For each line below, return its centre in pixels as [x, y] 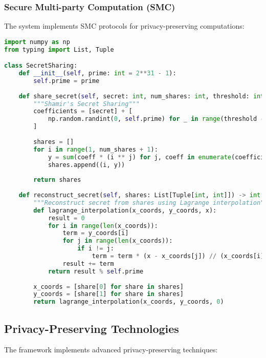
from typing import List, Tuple [59, 49]
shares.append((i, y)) [86, 165]
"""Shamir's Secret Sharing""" [86, 104]
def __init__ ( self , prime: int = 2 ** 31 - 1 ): [97, 73]
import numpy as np [37, 42]
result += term [88, 264]
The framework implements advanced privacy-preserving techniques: [111, 350]
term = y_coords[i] [96, 233]
